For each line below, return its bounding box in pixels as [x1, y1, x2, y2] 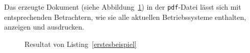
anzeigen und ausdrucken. [4, 21, 84, 32]
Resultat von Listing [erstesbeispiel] [24, 38, 137, 49]
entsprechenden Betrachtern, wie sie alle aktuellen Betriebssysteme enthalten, [4, 11, 246, 22]
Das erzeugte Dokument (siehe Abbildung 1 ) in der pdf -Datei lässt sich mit [4, 2, 241, 12]
